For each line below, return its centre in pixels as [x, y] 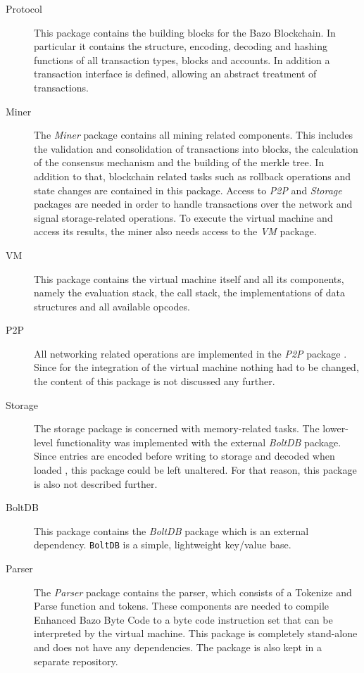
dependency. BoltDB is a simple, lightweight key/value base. [163, 545]
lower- [335, 428]
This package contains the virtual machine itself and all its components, [189, 278]
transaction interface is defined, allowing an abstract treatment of [175, 74]
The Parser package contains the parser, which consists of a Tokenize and [193, 592]
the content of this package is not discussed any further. [155, 381]
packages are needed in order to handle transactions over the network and [193, 204]
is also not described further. [96, 483]
